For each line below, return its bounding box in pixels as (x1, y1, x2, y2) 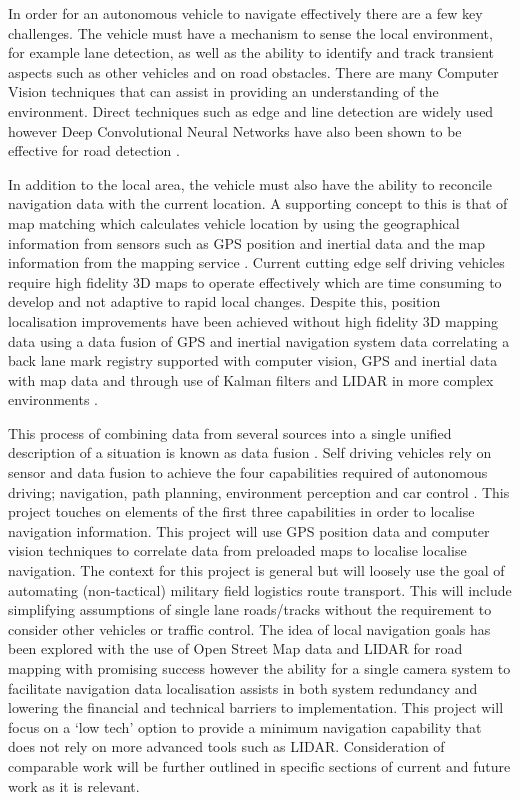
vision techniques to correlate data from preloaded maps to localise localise (8, 540, 467, 561)
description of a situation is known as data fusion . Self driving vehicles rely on (8, 442, 492, 463)
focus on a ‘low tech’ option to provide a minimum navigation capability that (8, 716, 482, 737)
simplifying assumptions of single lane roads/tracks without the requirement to (8, 599, 492, 620)
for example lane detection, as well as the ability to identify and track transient (8, 42, 495, 63)
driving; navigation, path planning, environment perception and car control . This (8, 481, 510, 502)
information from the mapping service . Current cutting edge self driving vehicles (8, 252, 505, 273)
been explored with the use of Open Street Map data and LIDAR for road (8, 638, 463, 659)
